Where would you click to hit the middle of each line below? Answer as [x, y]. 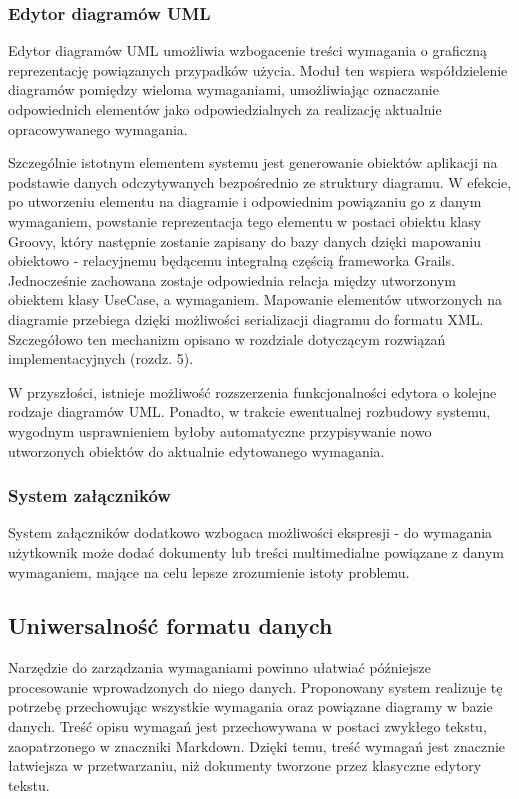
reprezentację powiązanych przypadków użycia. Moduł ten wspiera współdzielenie [258, 69]
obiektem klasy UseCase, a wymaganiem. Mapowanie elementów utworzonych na [255, 299]
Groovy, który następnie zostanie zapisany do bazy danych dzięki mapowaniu [244, 240]
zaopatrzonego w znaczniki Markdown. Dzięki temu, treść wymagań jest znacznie [257, 745]
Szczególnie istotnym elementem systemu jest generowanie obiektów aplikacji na [253, 162]
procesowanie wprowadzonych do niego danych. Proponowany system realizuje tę [255, 686]
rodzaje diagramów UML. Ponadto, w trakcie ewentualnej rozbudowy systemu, [249, 411]
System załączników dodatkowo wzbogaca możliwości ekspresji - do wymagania [250, 532]
